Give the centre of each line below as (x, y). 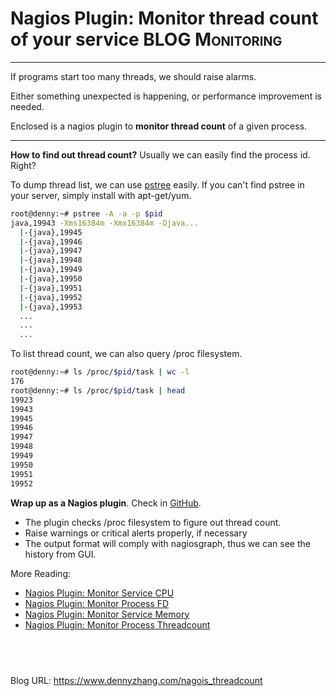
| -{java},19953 (51, 307)
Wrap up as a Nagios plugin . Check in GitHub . (106, 503)
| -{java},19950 (51, 279)
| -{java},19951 (51, 288)
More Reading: (40, 573)
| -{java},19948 (51, 260)
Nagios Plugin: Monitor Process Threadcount (117, 624)
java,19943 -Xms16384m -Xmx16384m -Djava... (104, 223)
